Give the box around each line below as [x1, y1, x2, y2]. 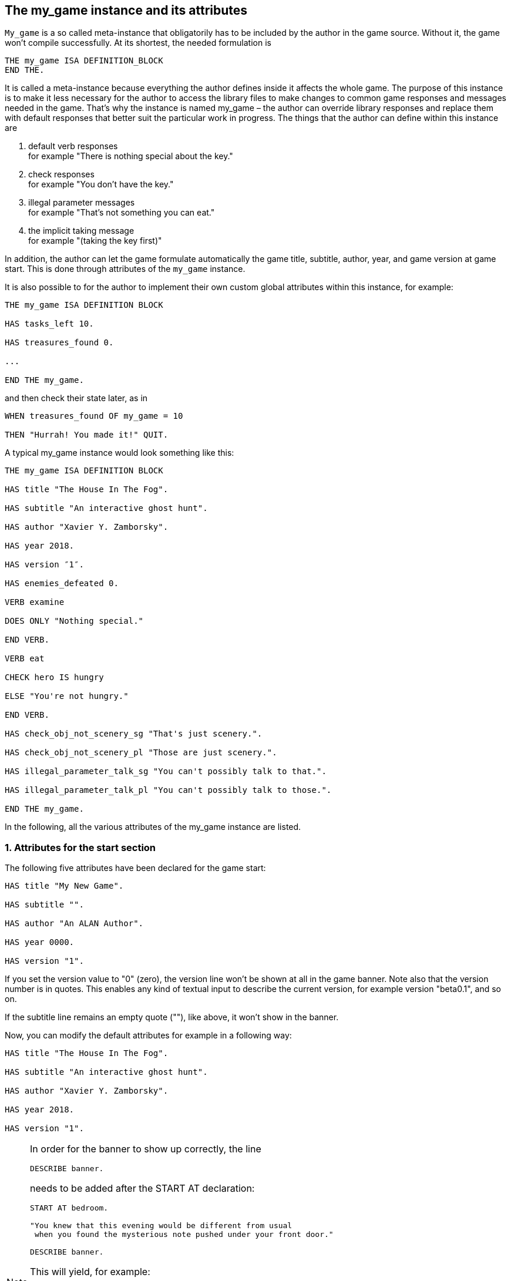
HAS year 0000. [5, 937, 75, 947]
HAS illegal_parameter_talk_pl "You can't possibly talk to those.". [5, 785, 332, 795]
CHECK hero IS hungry [5, 673, 104, 682]
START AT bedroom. [30, 1203, 109, 1213]
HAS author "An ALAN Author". [5, 919, 144, 929]
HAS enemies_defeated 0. [5, 579, 119, 589]
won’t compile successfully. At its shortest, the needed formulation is [5, 38, 271, 48]
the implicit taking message [28, 226, 135, 236]
